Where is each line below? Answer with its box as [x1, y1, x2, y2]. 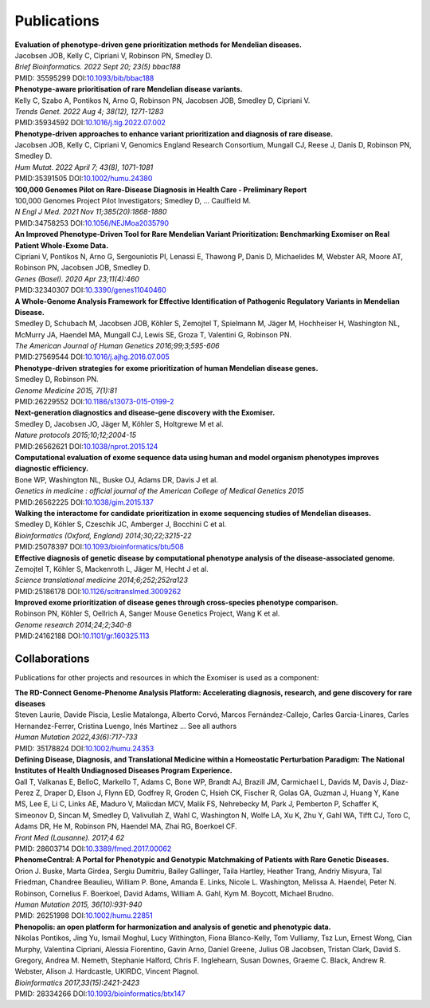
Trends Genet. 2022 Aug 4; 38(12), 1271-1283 [14, 106, 164, 116]
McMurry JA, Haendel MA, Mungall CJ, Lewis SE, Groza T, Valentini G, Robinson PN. [14, 329, 292, 339]
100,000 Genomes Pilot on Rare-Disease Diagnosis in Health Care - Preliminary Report [14, 184, 307, 195]
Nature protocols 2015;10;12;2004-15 [14, 431, 137, 440]
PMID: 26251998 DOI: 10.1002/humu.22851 [14, 911, 153, 920]
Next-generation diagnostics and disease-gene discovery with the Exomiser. [14, 408, 276, 418]
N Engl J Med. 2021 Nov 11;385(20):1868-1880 [14, 207, 167, 217]
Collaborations [14, 652, 90, 666]
